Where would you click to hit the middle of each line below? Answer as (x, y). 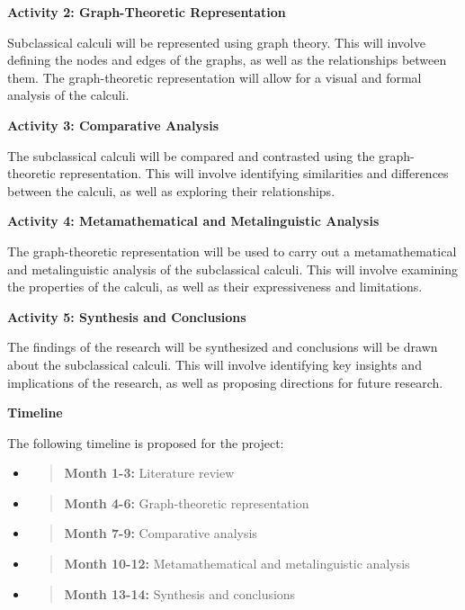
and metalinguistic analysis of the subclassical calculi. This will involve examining (233, 269)
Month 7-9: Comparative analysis (161, 533)
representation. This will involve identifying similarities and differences (254, 173)
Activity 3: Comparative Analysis (113, 125)
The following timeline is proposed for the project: (146, 442)
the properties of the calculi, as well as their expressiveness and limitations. (215, 287)
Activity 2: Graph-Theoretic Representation (147, 12)
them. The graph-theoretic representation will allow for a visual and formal (215, 77)
